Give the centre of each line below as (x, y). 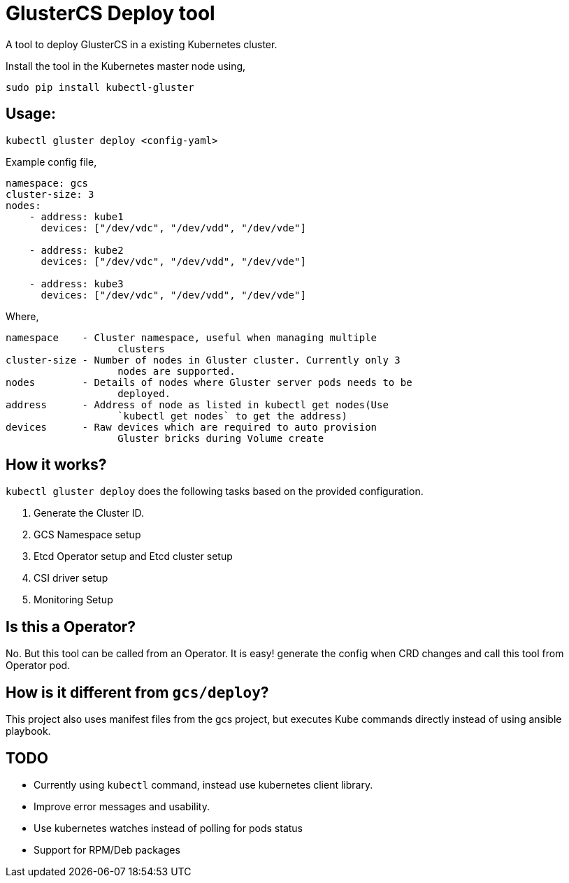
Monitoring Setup (73, 600)
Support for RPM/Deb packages (107, 849)
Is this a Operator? (71, 626)
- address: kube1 (76, 216)
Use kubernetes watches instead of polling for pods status (168, 828)
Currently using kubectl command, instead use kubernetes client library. (203, 784)
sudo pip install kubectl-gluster (100, 87)
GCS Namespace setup (87, 535)
